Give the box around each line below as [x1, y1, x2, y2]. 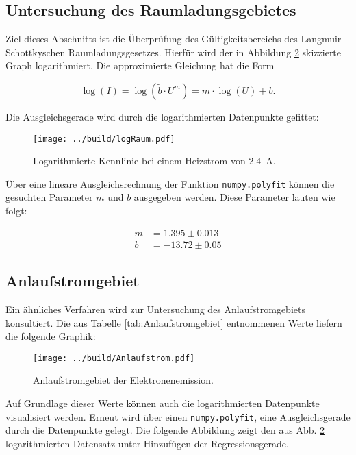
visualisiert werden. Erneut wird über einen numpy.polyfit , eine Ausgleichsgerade [5, 409, 351, 423]
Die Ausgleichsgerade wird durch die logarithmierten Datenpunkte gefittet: [5, 109, 319, 123]
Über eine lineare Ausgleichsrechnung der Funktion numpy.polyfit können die [5, 176, 335, 190]
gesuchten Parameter [5, 190, 93, 204]
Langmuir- [301, 32, 345, 46]
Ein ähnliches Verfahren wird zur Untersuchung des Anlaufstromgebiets [5, 302, 305, 316]
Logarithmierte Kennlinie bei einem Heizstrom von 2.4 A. [33, 153, 276, 168]
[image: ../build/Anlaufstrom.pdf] [33, 353, 195, 363]
